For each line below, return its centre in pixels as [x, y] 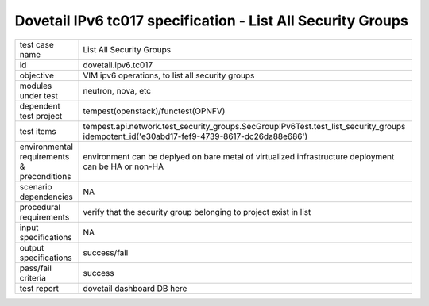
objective [37, 75]
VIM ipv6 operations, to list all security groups [169, 75]
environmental [46, 147]
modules [36, 86]
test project [41, 116]
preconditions [45, 176]
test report [39, 288]
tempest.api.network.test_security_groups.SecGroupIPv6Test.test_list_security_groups [244, 126]
